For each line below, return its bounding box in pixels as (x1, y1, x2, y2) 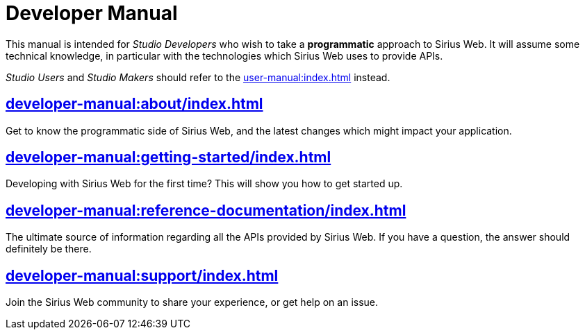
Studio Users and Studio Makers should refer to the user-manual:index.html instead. (6, 71, 390, 83)
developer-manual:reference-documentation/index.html (6, 201, 406, 219)
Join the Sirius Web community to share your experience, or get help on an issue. (6, 296, 379, 309)
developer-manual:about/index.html (6, 95, 263, 113)
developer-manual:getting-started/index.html (6, 148, 331, 166)
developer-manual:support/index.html (6, 266, 279, 284)
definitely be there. (6, 243, 92, 255)
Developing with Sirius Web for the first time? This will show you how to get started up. (6, 178, 403, 190)
